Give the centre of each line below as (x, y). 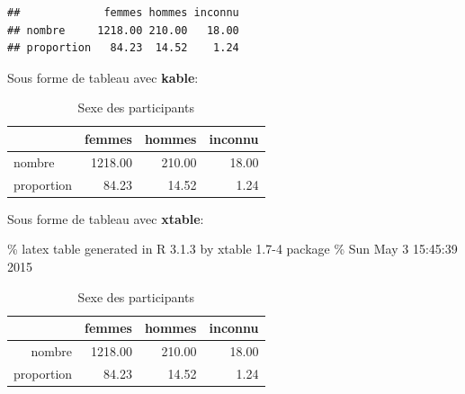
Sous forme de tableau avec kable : (103, 77)
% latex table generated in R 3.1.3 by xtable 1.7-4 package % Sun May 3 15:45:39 (232, 249)
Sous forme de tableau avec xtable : (106, 218)
